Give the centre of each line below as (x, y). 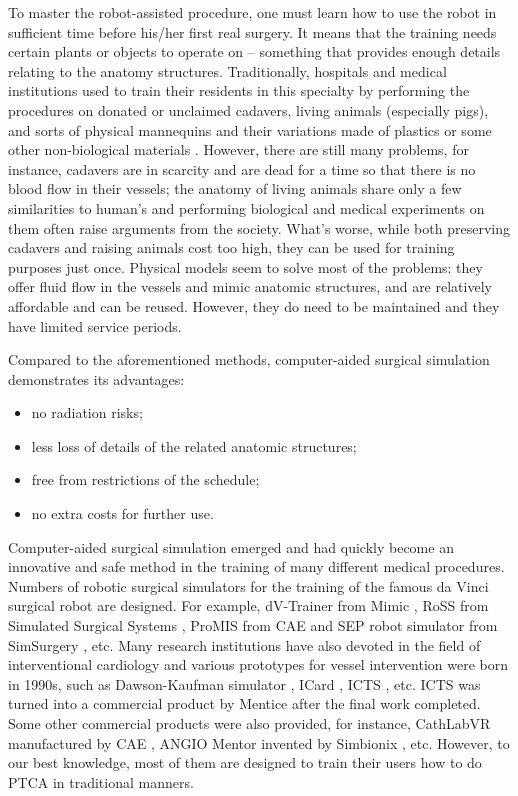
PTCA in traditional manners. (101, 781)
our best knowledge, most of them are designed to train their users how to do (245, 762)
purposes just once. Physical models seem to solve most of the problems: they (245, 266)
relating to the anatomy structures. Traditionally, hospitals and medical (227, 70)
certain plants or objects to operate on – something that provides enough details (254, 51)
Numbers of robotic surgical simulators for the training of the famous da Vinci (248, 585)
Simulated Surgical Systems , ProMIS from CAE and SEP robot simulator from (253, 625)
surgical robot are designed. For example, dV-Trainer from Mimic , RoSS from (248, 605)
